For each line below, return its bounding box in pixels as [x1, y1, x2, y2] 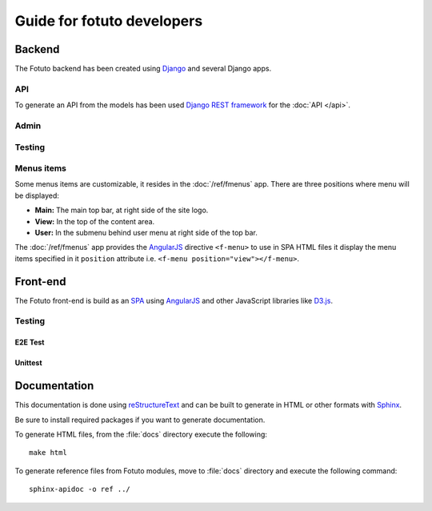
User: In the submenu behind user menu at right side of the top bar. [34, 228, 258, 238]
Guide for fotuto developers [14, 12, 203, 30]
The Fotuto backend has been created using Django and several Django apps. [14, 64, 272, 74]
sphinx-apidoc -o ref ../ [29, 485, 131, 494]
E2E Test [14, 337, 45, 348]
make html [29, 449, 67, 457]
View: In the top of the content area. [34, 216, 155, 226]
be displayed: [14, 191, 60, 200]
